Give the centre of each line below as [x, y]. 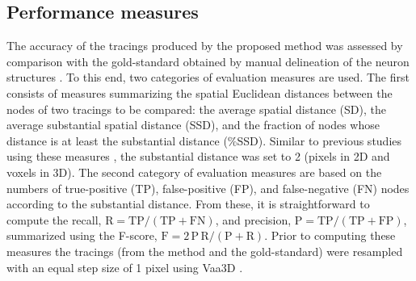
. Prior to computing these [330, 235]
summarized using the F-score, [82, 235]
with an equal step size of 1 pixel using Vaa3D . [125, 267]
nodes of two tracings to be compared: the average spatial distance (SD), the [196, 109]
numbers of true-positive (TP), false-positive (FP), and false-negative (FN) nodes [208, 188]
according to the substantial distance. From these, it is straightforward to [188, 204]
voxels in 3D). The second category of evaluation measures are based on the [194, 172]
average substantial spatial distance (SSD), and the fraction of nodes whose [193, 125]
